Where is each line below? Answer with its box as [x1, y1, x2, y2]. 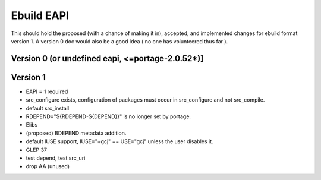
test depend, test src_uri [26, 154, 86, 162]
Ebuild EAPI [11, 9, 70, 22]
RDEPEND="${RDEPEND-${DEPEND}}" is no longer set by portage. [26, 113, 191, 120]
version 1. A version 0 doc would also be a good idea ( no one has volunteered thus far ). [11, 37, 228, 45]
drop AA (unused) [26, 163, 70, 170]
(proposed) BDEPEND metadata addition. [26, 130, 127, 137]
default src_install [26, 105, 70, 112]
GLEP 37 [26, 146, 48, 153]
